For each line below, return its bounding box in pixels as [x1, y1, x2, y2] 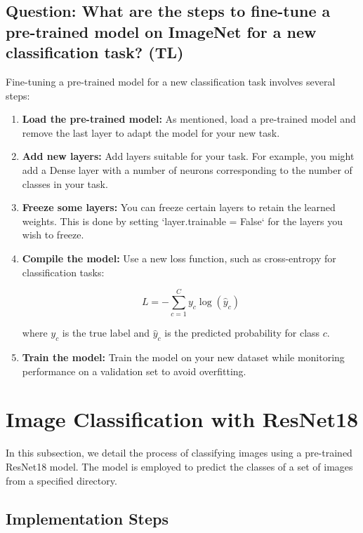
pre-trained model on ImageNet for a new [6, 20, 317, 42]
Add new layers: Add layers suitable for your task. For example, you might [22, 149, 355, 163]
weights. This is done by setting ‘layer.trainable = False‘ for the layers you [22, 213, 343, 228]
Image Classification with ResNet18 [6, 405, 359, 433]
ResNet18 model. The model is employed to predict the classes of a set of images [6, 459, 353, 473]
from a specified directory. [6, 473, 117, 487]
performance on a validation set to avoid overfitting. [22, 363, 246, 378]
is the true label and [62, 325, 150, 340]
